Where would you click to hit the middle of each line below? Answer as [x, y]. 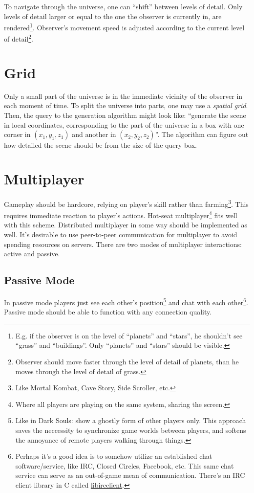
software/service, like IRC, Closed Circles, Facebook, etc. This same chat [125, 465]
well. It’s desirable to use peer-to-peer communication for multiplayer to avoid [121, 234]
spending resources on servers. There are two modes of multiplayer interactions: [123, 244]
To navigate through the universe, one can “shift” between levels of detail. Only [123, 6]
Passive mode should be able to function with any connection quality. [108, 312]
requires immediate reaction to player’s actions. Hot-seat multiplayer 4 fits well [121, 214]
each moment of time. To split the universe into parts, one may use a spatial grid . [126, 105]
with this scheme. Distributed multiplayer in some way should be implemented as [126, 225]
